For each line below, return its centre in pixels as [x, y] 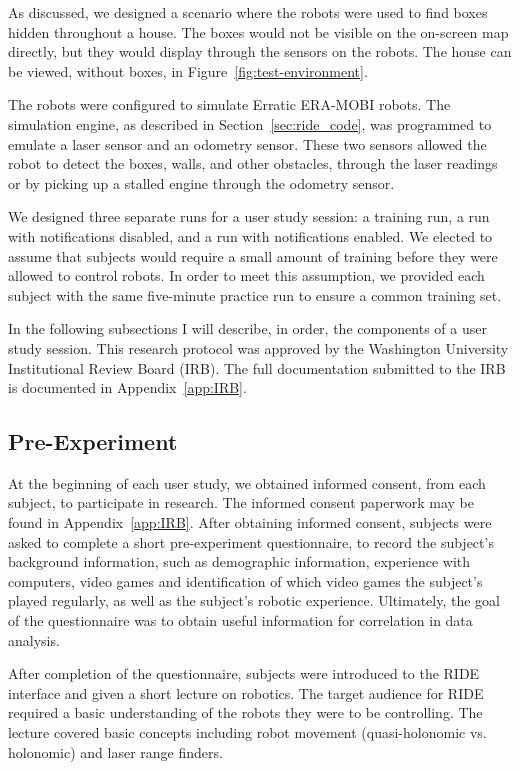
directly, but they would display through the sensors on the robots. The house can [260, 51]
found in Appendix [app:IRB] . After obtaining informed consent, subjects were [250, 522]
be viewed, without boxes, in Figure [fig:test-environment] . [188, 70]
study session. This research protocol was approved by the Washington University [258, 347]
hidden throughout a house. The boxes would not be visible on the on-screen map [258, 31]
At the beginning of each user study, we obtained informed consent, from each [247, 482]
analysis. [34, 639]
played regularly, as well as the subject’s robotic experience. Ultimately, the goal [254, 600]
